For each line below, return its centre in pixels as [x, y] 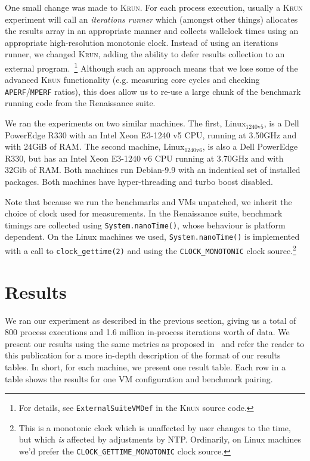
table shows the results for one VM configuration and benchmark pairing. [139, 378]
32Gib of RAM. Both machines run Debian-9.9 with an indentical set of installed [153, 170]
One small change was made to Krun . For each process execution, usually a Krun [154, 7]
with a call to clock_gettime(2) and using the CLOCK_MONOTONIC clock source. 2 [151, 250]
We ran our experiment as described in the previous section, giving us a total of [151, 320]
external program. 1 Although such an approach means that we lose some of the [151, 67]
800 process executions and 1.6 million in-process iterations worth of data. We [147, 332]
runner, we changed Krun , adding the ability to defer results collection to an [145, 54]
